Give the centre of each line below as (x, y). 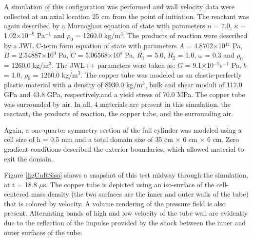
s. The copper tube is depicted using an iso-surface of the (129, 184)
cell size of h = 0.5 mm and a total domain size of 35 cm (88, 139)
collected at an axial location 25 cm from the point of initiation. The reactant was (126, 16)
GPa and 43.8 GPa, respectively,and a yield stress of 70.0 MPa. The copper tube (125, 94)
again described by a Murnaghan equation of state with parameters (105, 26)
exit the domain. (29, 158)
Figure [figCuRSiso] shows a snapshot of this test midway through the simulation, (126, 175)
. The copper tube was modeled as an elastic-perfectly (161, 74)
